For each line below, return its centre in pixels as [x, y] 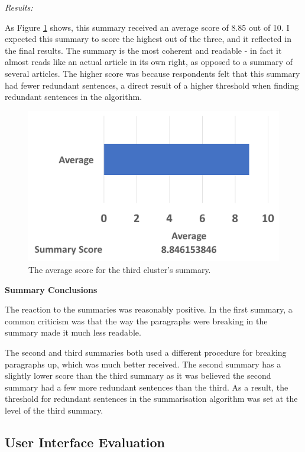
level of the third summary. [54, 410]
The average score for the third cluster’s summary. [120, 269]
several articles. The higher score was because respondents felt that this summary [152, 73]
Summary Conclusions [51, 289]
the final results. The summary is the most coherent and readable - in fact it [143, 50]
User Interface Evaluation [85, 442]
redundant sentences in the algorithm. [74, 97]
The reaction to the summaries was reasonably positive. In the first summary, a [149, 309]
